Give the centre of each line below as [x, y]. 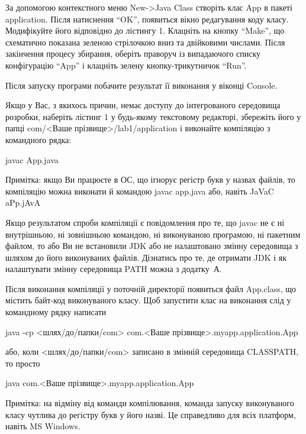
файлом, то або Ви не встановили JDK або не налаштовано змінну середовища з [152, 246]
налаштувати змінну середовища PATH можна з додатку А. [114, 269]
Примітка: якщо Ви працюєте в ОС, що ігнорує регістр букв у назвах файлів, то [150, 179]
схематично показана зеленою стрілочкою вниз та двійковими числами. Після [145, 42]
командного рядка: [38, 139]
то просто [23, 363]
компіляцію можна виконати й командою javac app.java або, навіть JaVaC [140, 191]
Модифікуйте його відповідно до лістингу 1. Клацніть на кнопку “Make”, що [145, 30]
